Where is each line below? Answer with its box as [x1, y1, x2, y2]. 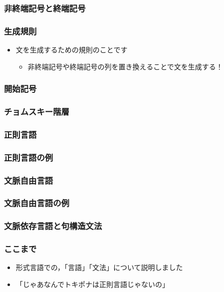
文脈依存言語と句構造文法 [4, 220, 102, 232]
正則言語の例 [4, 151, 53, 163]
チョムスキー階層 [4, 105, 69, 118]
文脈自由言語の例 [4, 197, 69, 209]
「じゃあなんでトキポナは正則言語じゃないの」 [15, 279, 170, 289]
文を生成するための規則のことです [15, 44, 128, 55]
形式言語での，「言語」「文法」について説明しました [15, 262, 183, 273]
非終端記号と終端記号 [4, 1, 86, 14]
